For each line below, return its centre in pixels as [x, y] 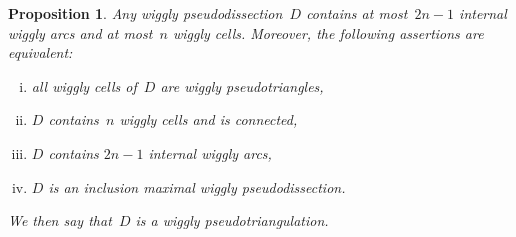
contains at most [357, 13]
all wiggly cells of [84, 85]
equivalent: [40, 52]
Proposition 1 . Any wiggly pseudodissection [145, 13]
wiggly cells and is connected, [208, 119]
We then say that [60, 220]
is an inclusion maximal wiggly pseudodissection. [197, 186]
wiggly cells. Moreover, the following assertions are [328, 32]
